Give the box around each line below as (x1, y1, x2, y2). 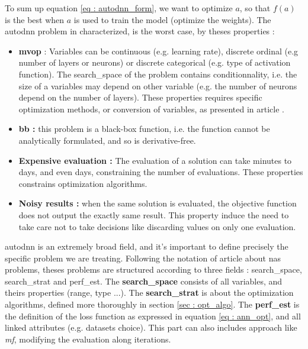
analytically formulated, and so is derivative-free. (18, 134, 196, 146)
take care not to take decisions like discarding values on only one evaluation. (18, 220, 296, 232)
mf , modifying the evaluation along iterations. (5, 332, 171, 345)
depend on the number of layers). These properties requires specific (18, 91, 262, 104)
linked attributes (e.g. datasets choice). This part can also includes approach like (5, 321, 297, 334)
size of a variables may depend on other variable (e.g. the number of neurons (18, 79, 297, 92)
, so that (239, 2, 271, 14)
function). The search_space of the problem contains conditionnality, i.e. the (18, 67, 297, 80)
